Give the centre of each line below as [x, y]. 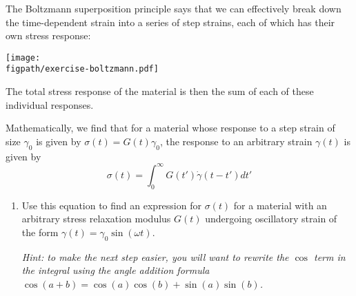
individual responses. [50, 104]
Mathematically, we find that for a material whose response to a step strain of [170, 128]
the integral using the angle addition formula [116, 270]
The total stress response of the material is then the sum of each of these [160, 91]
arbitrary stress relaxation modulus [96, 219]
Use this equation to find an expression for [111, 205]
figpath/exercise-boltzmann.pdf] [82, 69]
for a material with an [280, 205]
